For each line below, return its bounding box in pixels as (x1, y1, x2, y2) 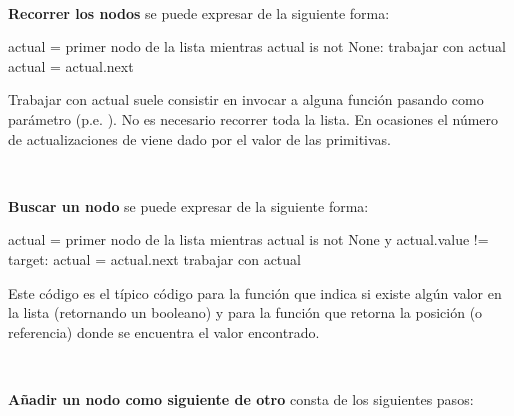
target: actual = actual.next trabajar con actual (8, 248, 301, 269)
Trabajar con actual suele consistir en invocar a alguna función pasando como (8, 89, 484, 110)
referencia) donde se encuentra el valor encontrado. (8, 321, 320, 342)
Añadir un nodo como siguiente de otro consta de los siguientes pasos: (8, 388, 474, 409)
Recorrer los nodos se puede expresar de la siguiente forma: (8, 2, 390, 23)
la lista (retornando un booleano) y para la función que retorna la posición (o (8, 302, 483, 323)
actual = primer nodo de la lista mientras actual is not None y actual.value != (8, 229, 489, 250)
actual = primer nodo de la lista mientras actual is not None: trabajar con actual (8, 36, 506, 57)
